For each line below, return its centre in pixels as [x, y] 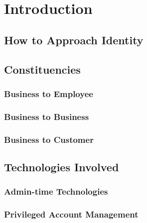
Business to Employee [49, 93]
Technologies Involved [62, 167]
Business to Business [47, 116]
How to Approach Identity [74, 40]
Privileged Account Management [71, 214]
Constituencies [42, 69]
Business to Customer [49, 139]
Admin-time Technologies [56, 191]
